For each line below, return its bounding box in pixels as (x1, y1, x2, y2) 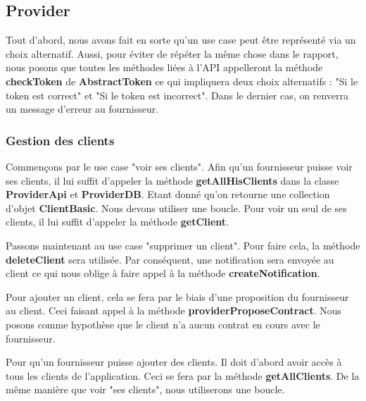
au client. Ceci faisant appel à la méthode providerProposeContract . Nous (6, 303, 342, 318)
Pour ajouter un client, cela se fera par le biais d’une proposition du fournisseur (6, 289, 349, 304)
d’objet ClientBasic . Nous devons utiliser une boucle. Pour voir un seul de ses (6, 200, 347, 215)
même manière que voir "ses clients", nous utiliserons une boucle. (6, 382, 285, 397)
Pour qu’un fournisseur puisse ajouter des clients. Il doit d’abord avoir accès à (6, 354, 342, 369)
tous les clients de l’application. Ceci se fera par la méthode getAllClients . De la (6, 368, 360, 383)
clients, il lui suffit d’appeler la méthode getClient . (6, 214, 229, 229)
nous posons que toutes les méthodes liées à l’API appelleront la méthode (6, 60, 323, 75)
